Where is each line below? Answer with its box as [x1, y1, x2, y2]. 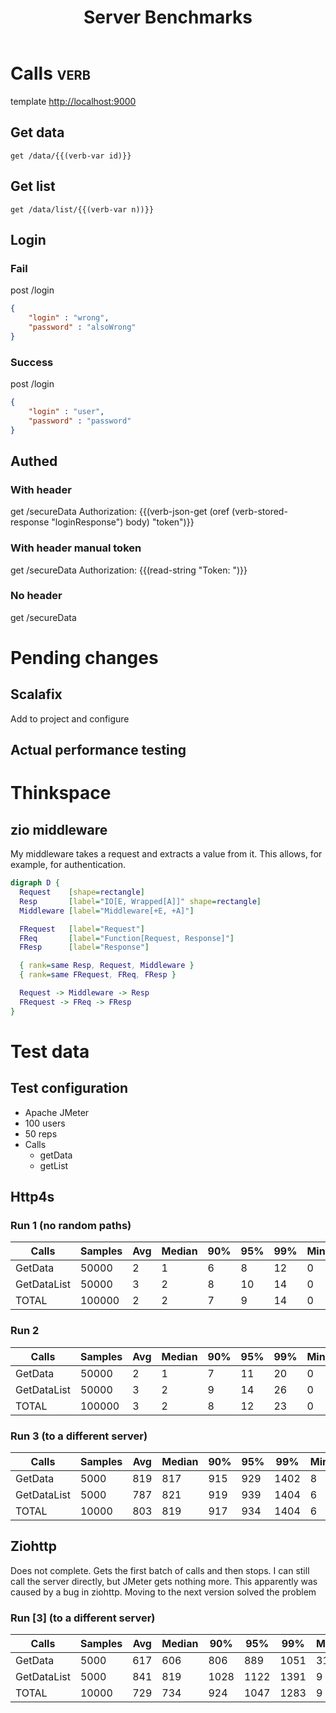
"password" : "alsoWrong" [28, 322, 137, 332]
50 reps [24, 1127, 58, 1140]
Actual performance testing [10, 742, 187, 759]
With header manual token [10, 541, 142, 555]
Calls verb [10, 62, 91, 85]
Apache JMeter [24, 1106, 90, 1118]
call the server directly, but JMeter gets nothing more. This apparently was [10, 1575, 318, 1587]
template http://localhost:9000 [10, 95, 137, 107]
